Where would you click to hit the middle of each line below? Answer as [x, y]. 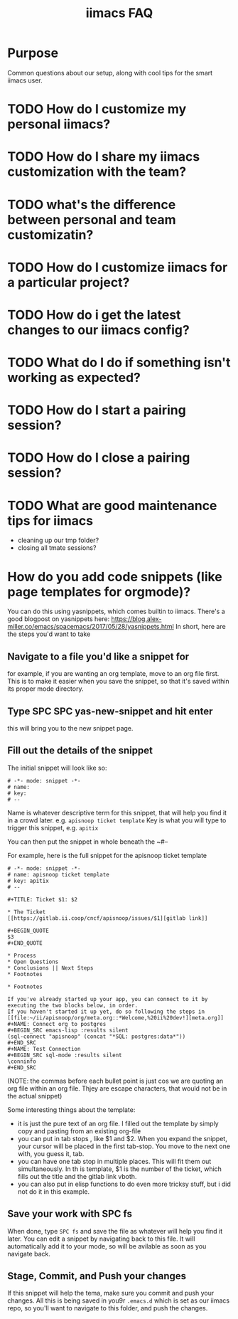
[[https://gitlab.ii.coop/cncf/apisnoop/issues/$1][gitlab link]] [108, 918]
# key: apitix [28, 881]
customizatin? [50, 234]
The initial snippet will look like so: [57, 768]
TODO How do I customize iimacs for [118, 267]
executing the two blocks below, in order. [73, 1005]
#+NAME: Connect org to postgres [57, 1024]
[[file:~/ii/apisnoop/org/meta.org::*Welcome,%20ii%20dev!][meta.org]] [115, 1018]
